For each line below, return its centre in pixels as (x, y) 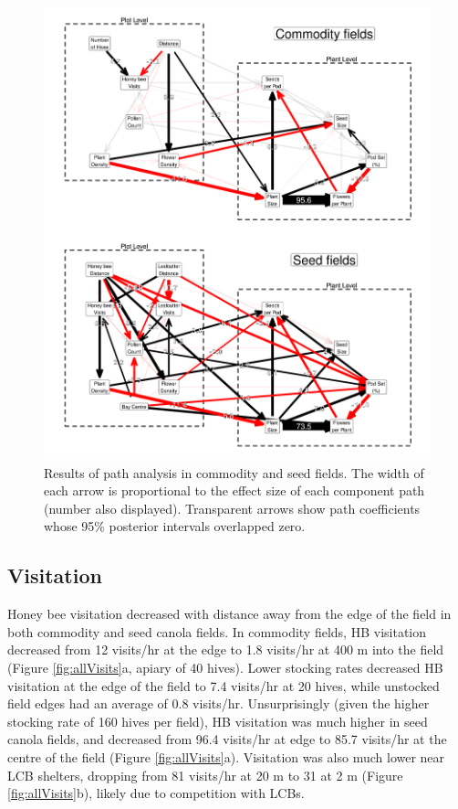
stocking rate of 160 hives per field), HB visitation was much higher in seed (218, 721)
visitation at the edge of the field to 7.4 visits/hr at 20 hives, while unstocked (224, 685)
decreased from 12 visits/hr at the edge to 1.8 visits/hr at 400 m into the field (226, 649)
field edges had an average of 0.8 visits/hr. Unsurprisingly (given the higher (219, 703)
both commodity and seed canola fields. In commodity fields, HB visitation (217, 631)
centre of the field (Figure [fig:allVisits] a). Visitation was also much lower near (226, 756)
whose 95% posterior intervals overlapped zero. (175, 526)
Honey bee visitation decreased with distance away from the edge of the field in (229, 614)
